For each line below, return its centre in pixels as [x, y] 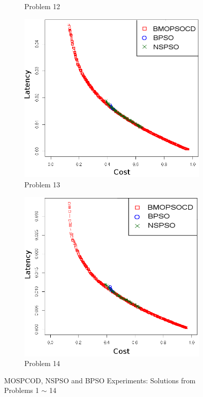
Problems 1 [22, 390]
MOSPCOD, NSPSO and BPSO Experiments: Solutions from [100, 380]
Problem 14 [42, 363]
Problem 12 [42, 6]
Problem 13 [42, 184]
